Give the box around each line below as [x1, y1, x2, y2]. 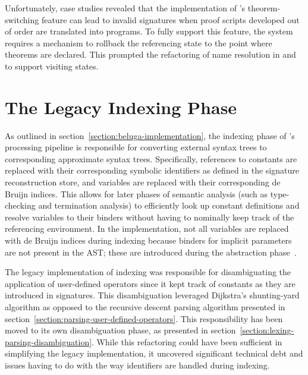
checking [5, 199, 36, 212]
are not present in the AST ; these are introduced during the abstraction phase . [5, 245, 297, 258]
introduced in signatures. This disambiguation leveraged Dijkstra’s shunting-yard [5, 289, 300, 301]
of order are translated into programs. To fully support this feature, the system [5, 25, 293, 37]
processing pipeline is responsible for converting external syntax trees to [5, 141, 267, 153]
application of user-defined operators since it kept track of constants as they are [5, 277, 296, 289]
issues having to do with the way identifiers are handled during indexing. [5, 358, 270, 371]
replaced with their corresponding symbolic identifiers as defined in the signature [5, 164, 299, 177]
